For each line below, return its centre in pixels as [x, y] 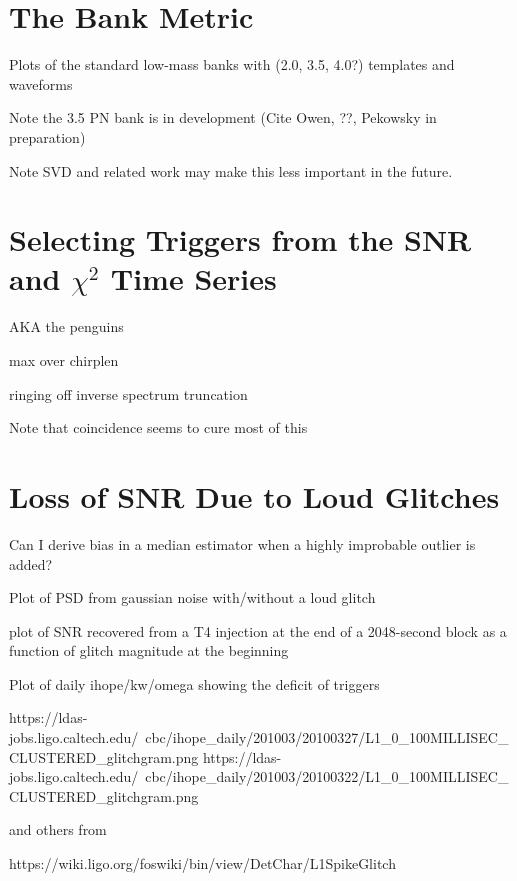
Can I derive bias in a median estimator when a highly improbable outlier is [242, 543]
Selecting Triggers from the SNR [240, 239]
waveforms [41, 83]
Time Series [193, 278]
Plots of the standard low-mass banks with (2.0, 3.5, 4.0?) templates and [232, 64]
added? [31, 563]
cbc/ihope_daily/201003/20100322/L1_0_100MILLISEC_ [327, 776]
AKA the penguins [66, 326]
